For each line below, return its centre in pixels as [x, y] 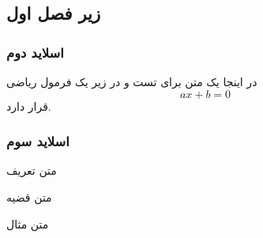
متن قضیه [29, 197]
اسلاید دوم [35, 52]
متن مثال [28, 223]
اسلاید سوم [38, 141]
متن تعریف [32, 170]
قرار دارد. [29, 106]
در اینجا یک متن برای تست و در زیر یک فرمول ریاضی [132, 81]
